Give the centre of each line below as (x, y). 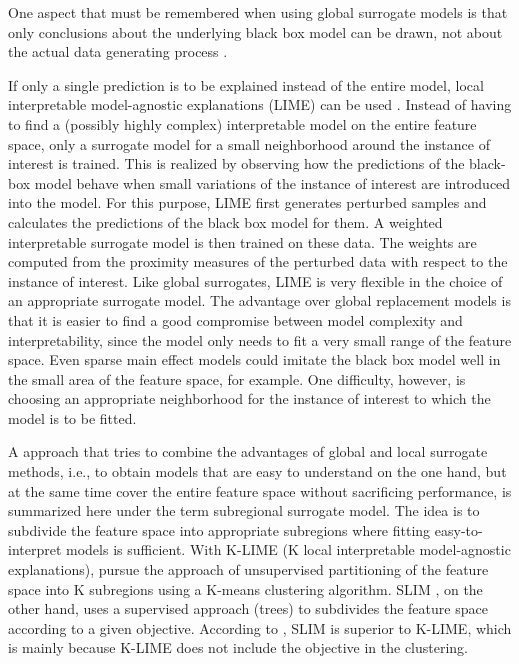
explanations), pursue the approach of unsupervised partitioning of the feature (248, 569)
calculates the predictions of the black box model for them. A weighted (225, 221)
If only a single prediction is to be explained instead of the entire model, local (246, 84)
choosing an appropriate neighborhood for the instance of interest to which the (249, 398)
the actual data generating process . (118, 51)
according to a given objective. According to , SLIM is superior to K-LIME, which (260, 627)
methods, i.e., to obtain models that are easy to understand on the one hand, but (257, 471)
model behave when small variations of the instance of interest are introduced (272, 182)
